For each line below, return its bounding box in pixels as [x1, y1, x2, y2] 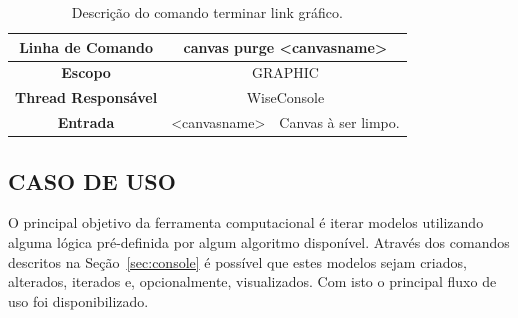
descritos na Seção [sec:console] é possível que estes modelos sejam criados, [8, 251, 467, 272]
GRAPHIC [251, 62, 319, 83]
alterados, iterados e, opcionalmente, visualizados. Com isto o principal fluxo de [8, 271, 497, 292]
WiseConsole [246, 87, 325, 108]
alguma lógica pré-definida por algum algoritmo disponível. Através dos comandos [8, 232, 510, 253]
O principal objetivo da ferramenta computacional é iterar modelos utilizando [8, 212, 484, 233]
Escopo [61, 62, 111, 83]
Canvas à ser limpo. [279, 112, 400, 133]
